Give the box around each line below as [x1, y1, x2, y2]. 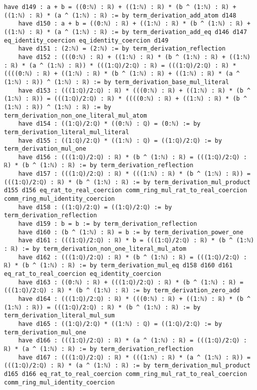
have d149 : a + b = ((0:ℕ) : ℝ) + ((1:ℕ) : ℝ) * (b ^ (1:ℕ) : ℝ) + [4, 4, 237, 11]
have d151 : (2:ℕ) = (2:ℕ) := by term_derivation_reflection [18, 45, 226, 53]
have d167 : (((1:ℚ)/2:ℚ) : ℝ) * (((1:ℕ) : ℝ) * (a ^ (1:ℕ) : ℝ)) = [18, 353, 251, 361]
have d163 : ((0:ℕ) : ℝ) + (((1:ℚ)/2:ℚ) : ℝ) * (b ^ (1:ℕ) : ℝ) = [18, 278, 244, 286]
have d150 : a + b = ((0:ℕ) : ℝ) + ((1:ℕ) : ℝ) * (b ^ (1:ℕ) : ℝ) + [18, 20, 251, 28]
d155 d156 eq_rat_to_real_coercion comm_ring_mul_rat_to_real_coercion [4, 187, 247, 194]
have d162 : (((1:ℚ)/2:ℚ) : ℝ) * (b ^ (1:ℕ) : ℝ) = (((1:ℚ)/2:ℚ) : [18, 253, 247, 261]
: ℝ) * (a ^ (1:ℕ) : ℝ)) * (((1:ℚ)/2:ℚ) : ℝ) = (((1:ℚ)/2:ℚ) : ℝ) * [4, 62, 237, 69]
